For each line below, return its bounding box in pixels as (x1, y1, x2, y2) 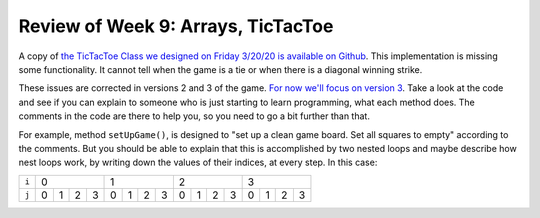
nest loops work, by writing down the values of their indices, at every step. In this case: (18, 156, 378, 169)
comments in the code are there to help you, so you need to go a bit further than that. (18, 110, 370, 122)
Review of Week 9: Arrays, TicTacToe (18, 15, 334, 37)
